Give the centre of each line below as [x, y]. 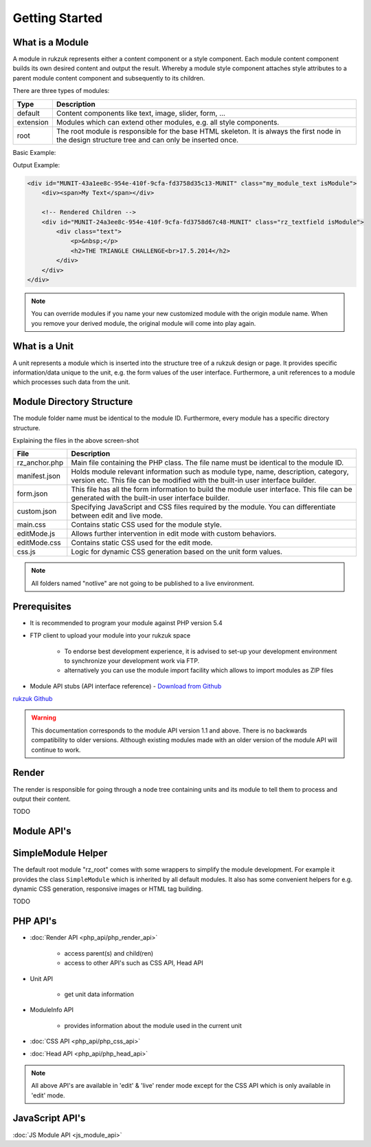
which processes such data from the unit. [71, 382]
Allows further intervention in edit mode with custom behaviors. [174, 534]
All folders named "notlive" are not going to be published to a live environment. [143, 583]
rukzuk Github [33, 699]
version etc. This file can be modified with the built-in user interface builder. [194, 481]
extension [33, 122]
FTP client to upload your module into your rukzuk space [110, 635]
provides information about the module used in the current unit [153, 1025]
